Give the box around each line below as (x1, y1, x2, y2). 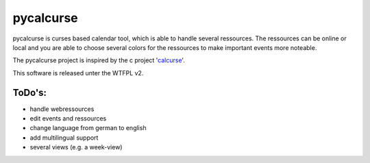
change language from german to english (29, 124, 147, 132)
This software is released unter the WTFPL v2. (12, 68, 144, 77)
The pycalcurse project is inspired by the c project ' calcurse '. (12, 56, 185, 64)
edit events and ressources (29, 114, 107, 123)
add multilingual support (29, 134, 99, 142)
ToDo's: (12, 86, 47, 99)
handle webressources (29, 105, 95, 113)
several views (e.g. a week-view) (29, 143, 123, 151)
